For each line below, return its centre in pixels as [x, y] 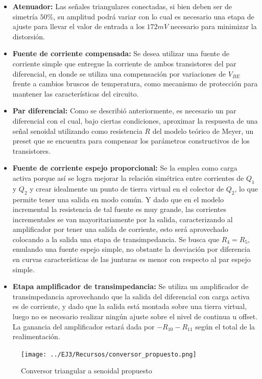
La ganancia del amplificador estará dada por [84, 326]
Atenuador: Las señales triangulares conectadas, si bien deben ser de [122, 6]
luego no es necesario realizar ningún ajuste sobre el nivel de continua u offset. [135, 316]
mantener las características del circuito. [76, 93]
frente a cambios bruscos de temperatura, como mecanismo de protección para [135, 84]
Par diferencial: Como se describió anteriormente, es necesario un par [124, 111]
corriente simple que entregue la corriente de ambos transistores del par [124, 63]
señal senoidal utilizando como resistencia [77, 131]
